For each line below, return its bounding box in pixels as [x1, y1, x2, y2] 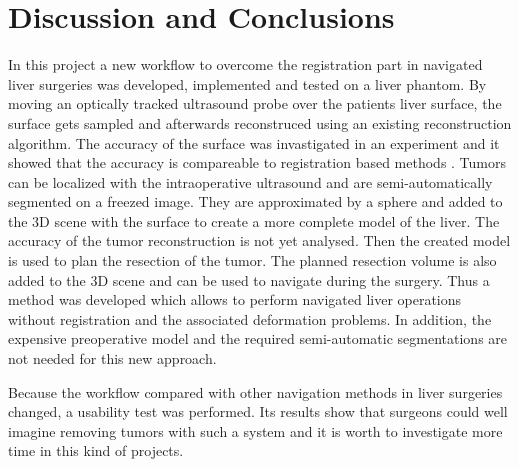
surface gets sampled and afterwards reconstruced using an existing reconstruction [8, 112, 512, 133]
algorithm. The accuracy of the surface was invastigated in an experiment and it [8, 132, 500, 153]
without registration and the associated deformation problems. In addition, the [8, 308, 492, 329]
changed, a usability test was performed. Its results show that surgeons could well [8, 401, 508, 422]
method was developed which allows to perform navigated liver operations [8, 289, 462, 310]
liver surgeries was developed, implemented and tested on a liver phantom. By [8, 73, 487, 94]
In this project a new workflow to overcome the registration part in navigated [8, 54, 483, 75]
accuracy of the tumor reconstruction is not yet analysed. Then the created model [8, 230, 511, 251]
